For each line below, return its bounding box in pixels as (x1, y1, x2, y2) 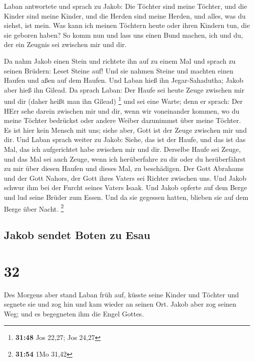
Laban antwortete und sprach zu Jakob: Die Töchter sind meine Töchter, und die (4, 1, 247, 11)
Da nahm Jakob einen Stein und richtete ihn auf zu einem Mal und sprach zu (4, 55, 236, 66)
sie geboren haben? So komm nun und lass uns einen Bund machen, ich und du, (4, 29, 243, 40)
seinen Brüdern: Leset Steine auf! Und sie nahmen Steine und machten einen (4, 65, 233, 75)
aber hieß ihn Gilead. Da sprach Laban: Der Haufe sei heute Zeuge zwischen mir (4, 84, 245, 95)
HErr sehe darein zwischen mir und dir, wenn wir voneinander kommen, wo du (4, 105, 240, 116)
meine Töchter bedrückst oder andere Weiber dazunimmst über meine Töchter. (4, 115, 241, 125)
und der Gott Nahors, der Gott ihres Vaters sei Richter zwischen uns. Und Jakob (4, 172, 247, 183)
